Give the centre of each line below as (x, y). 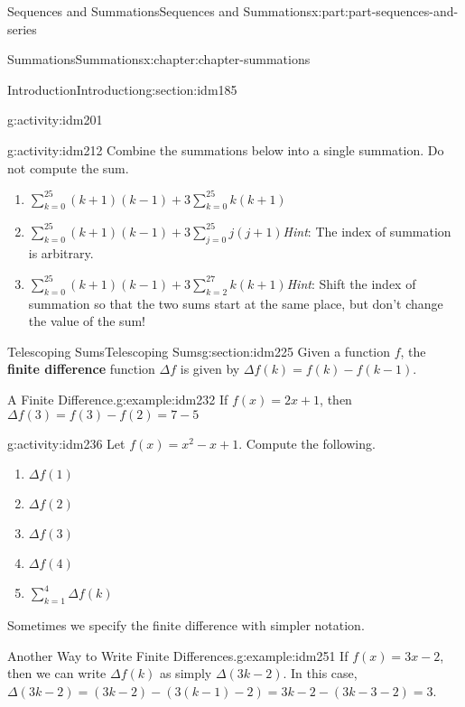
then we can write (57, 673)
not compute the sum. (68, 167)
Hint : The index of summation (367, 231)
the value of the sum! (87, 321)
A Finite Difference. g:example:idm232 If (118, 400)
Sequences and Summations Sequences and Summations (160, 11)
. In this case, (320, 673)
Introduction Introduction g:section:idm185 (122, 89)
